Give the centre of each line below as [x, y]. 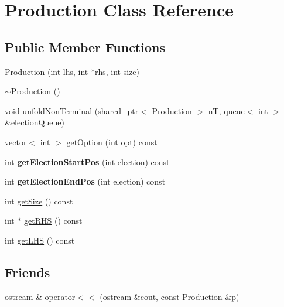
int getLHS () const [40, 240]
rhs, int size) [117, 71]
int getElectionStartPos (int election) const [87, 161]
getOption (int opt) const [112, 141]
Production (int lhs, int [47, 71]
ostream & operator [40, 296]
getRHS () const [53, 221]
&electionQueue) [35, 122]
